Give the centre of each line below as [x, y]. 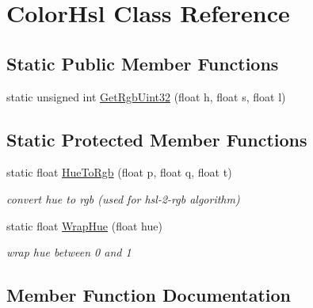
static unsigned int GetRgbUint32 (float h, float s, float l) [146, 96]
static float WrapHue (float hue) [84, 225]
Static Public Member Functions [143, 63]
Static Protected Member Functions [157, 139]
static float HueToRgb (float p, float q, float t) [119, 172]
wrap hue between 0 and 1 [69, 252]
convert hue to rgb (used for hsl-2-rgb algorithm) [123, 198]
